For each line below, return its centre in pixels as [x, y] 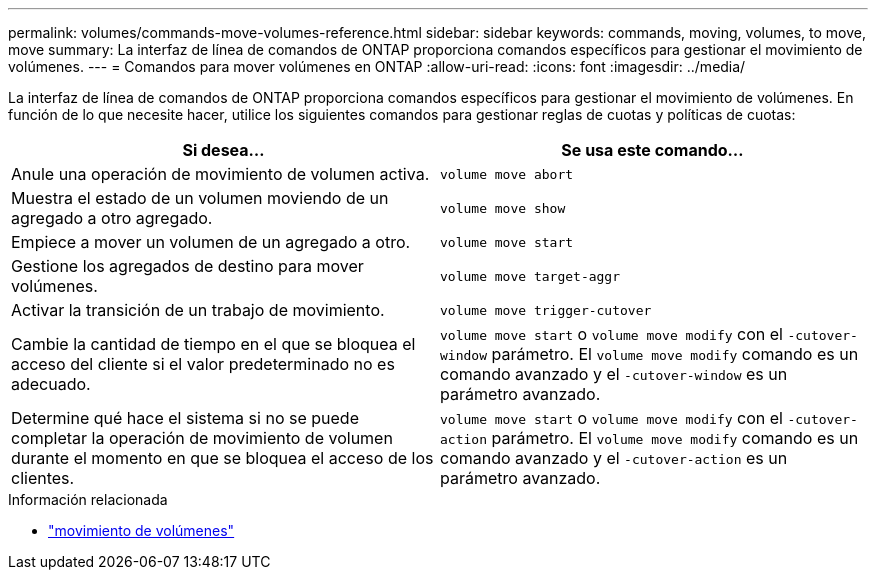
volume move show [503, 208]
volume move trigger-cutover [546, 310]
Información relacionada [88, 499]
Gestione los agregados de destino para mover [187, 266]
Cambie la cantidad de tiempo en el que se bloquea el [213, 344]
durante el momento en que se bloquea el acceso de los [222, 458]
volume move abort [507, 174]
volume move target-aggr [530, 276]
